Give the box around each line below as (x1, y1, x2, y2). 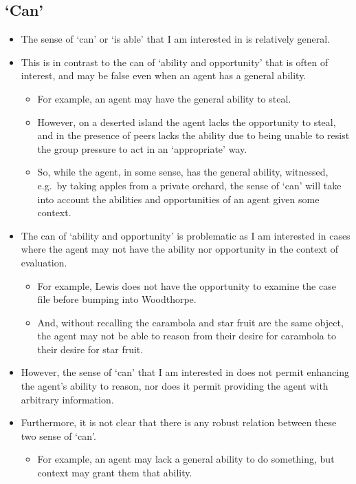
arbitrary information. (21, 392, 114, 406)
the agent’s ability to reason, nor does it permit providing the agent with (21, 379, 329, 393)
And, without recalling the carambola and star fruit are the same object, (37, 315, 344, 329)
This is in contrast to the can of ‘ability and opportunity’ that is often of (21, 54, 329, 69)
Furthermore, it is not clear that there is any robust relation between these (21, 415, 337, 430)
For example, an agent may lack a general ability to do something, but (37, 452, 335, 466)
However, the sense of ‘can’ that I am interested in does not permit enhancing (21, 365, 349, 379)
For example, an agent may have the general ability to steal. (37, 91, 291, 105)
